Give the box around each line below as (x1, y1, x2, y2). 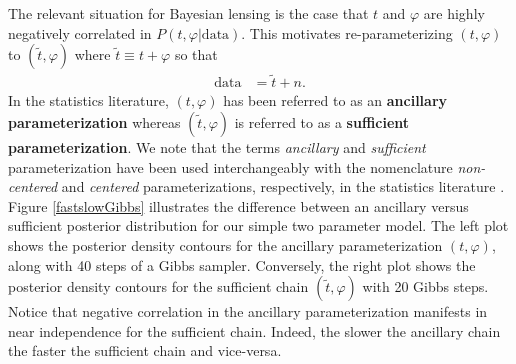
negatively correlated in (8, 22, 152, 43)
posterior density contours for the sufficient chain (8, 276, 309, 297)
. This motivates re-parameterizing (241, 22, 453, 43)
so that (174, 44, 218, 65)
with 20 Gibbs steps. (362, 276, 489, 297)
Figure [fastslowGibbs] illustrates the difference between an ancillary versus (8, 195, 469, 216)
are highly (423, 3, 485, 23)
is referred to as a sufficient (234, 112, 410, 133)
